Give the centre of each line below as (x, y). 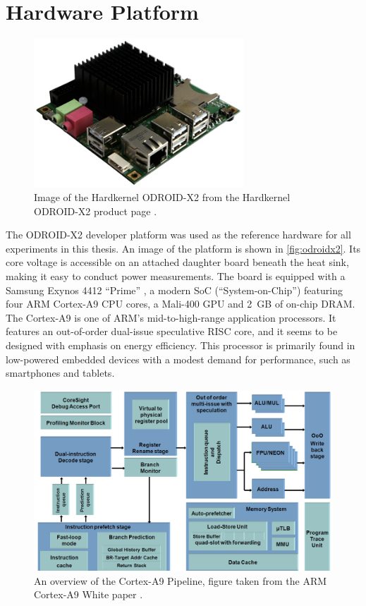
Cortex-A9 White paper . (89, 594)
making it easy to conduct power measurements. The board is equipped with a (176, 275)
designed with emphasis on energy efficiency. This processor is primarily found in (181, 345)
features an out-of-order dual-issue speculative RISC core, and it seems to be (172, 331)
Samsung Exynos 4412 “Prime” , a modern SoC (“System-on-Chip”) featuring (174, 290)
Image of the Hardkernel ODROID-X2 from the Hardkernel (162, 197)
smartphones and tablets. (60, 373)
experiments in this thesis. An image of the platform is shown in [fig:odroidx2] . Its (183, 248)
